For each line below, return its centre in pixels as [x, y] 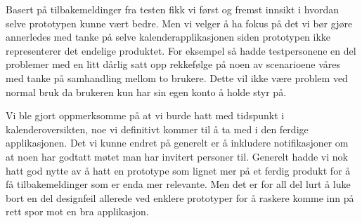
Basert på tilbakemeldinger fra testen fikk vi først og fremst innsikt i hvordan [173, 9]
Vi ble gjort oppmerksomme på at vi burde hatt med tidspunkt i [145, 115]
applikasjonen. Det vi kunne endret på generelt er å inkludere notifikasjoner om [177, 143]
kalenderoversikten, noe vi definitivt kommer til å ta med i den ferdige [157, 129]
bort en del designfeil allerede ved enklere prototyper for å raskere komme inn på [180, 197]
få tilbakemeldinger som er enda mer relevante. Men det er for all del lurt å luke [178, 184]
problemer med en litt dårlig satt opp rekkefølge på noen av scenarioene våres [173, 64]
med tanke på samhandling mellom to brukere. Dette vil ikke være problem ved [177, 77]
